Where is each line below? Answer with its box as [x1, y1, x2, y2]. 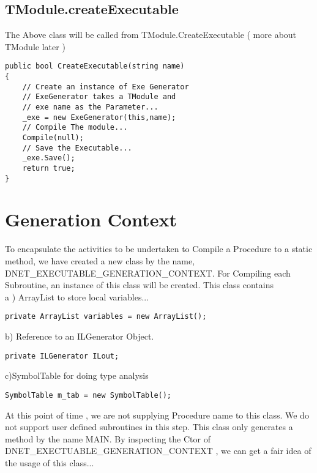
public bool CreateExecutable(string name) [5, 62, 185, 71]
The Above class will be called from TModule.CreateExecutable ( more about [5, 28, 297, 41]
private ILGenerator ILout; [5, 351, 119, 360]
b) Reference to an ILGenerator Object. [5, 330, 154, 343]
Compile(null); [22, 133, 84, 142]
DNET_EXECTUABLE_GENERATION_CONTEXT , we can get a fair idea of [5, 444, 311, 457]
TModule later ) [5, 40, 65, 53]
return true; [22, 163, 75, 173]
